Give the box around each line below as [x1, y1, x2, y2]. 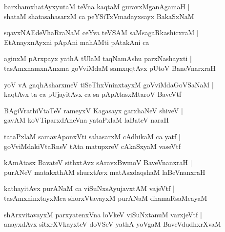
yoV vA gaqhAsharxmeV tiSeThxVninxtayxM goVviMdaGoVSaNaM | [4, 79, 214, 89]
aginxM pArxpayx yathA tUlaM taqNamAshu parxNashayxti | [4, 53, 192, 63]
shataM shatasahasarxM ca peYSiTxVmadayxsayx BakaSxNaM [4, 11, 194, 21]
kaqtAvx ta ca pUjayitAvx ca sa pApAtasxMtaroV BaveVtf [4, 89, 182, 99]
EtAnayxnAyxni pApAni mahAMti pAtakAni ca [4, 37, 149, 47]
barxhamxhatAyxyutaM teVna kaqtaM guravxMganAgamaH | [4, 1, 190, 11]
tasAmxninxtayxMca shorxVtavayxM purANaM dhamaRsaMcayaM [4, 192, 207, 203]
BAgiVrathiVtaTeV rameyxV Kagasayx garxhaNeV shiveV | [4, 105, 183, 115]
